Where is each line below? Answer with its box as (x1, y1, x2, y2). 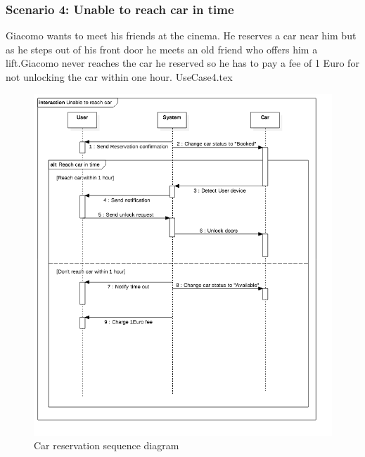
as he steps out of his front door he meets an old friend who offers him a (6, 41, 318, 56)
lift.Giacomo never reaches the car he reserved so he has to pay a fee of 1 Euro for (6, 56, 359, 70)
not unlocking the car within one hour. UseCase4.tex (6, 70, 233, 84)
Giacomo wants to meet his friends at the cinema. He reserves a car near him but (6, 28, 357, 43)
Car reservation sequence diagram (34, 438, 179, 453)
